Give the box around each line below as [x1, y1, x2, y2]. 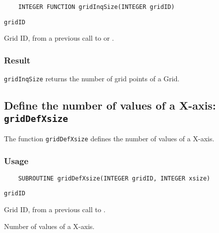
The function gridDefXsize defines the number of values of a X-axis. [4, 133, 215, 143]
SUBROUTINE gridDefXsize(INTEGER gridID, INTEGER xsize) [18, 175, 211, 182]
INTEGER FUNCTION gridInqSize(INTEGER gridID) [18, 3, 175, 10]
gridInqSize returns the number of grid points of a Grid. [4, 73, 180, 84]
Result [4, 54, 31, 66]
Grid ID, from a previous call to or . [4, 33, 114, 43]
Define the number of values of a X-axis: [4, 98, 216, 113]
